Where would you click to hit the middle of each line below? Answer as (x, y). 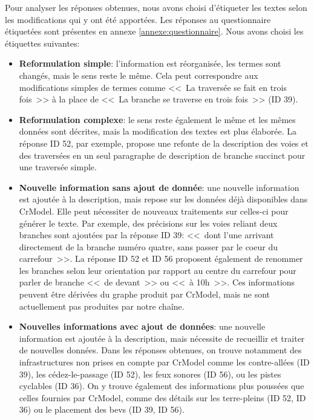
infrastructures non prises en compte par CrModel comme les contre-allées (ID (164, 362)
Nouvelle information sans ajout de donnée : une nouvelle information (159, 187)
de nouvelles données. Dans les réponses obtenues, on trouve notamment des (160, 350)
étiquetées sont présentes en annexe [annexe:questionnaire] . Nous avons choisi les (154, 31)
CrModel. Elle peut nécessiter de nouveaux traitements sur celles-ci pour (154, 211)
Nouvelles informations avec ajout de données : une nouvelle (142, 326)
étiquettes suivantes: (42, 43)
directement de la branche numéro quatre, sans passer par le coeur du (148, 246)
